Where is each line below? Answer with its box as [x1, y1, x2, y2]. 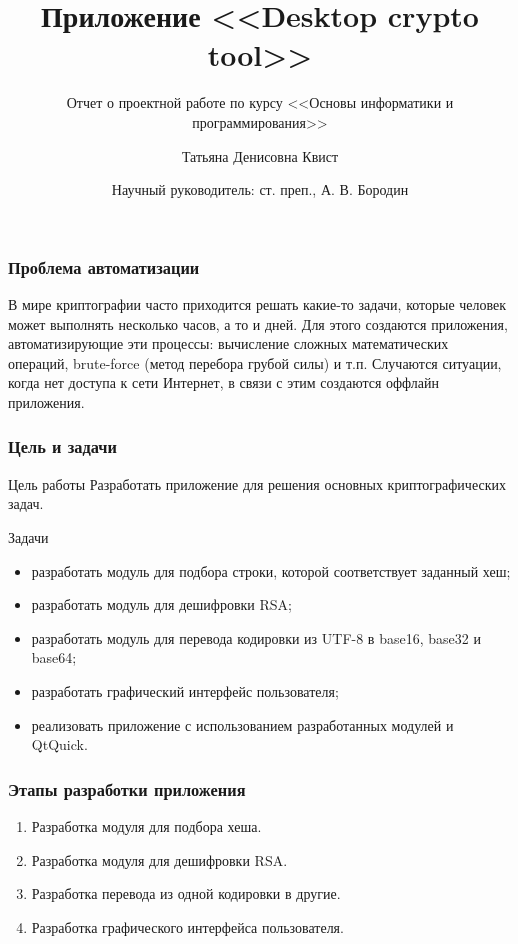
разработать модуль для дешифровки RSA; [31, 594, 292, 615]
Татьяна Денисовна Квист [181, 145, 339, 166]
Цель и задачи [8, 434, 117, 459]
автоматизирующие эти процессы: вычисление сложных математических [8, 333, 449, 354]
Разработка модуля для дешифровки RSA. [31, 849, 288, 870]
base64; [31, 647, 77, 668]
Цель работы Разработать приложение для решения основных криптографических [8, 473, 506, 494]
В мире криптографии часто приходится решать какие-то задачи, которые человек [8, 293, 507, 314]
